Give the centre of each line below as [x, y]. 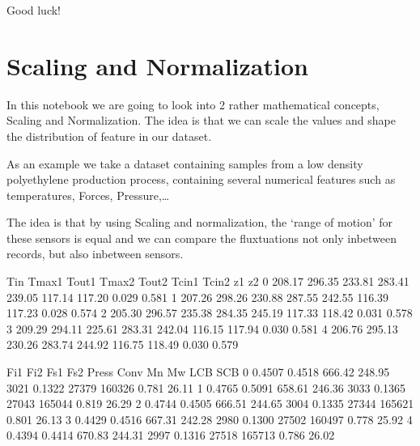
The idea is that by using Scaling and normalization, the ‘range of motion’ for [200, 222]
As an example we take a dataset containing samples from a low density [185, 163]
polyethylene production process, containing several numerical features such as [201, 179]
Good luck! [34, 10]
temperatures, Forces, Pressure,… [88, 195]
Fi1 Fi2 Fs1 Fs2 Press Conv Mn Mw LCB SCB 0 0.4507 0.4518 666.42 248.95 [198, 372]
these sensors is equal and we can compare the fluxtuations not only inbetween [202, 238]
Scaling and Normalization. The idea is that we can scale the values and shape [201, 120]
